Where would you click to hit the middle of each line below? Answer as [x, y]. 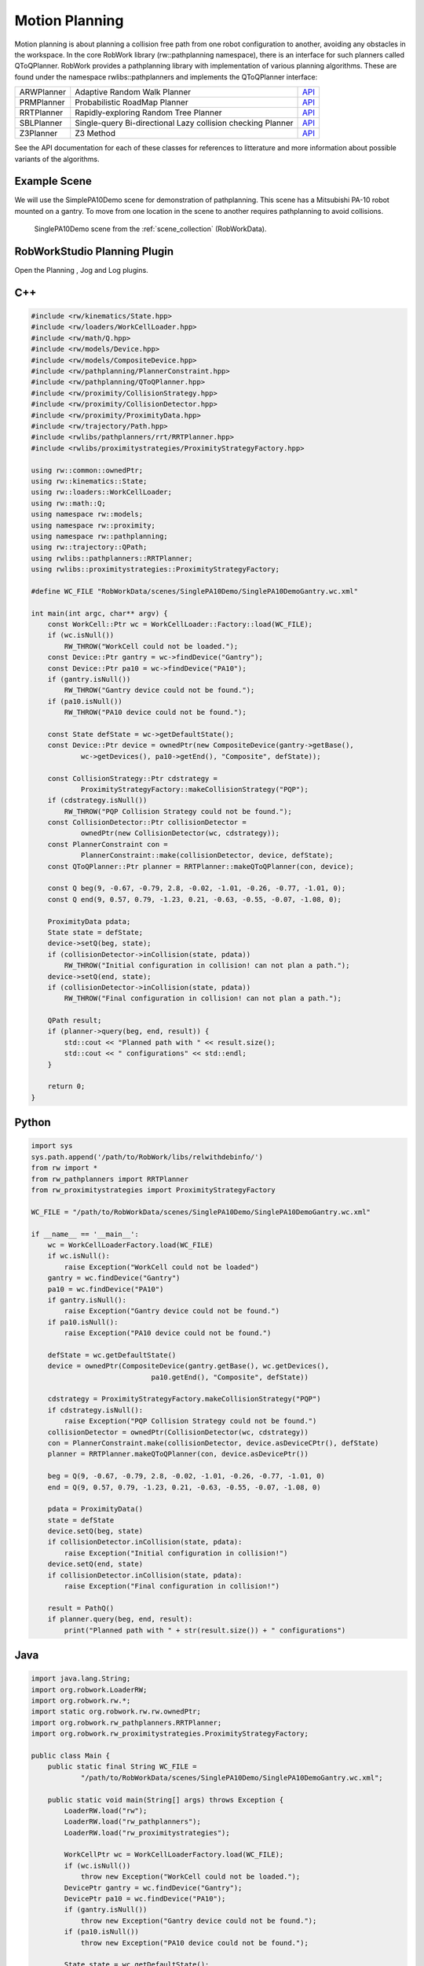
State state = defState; [95, 932]
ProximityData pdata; [89, 921]
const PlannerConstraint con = [108, 844]
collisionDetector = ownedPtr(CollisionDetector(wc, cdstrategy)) [178, 1432]
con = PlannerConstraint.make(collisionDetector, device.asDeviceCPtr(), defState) [213, 1443]
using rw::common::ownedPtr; [87, 470]
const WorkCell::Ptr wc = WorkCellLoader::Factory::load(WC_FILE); [180, 624]
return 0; [66, 1086]
